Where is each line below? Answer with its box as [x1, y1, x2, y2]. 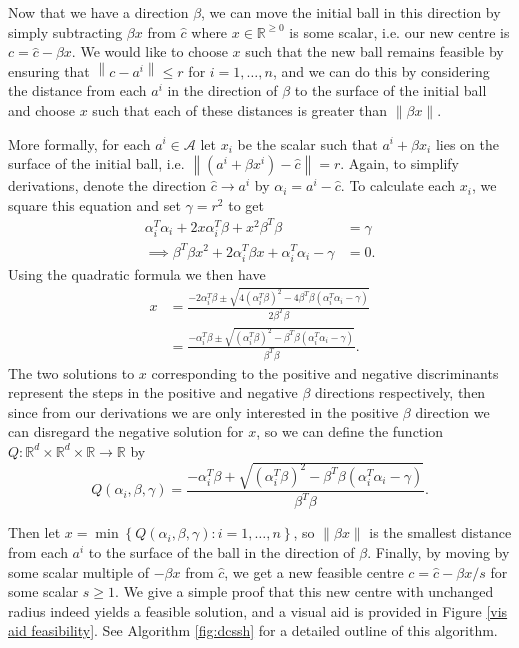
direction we [415, 401, 490, 422]
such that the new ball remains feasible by [245, 41, 504, 62]
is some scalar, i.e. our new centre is [289, 21, 510, 42]
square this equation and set [8, 194, 181, 215]
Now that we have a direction [8, 2, 189, 22]
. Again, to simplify [340, 153, 460, 174]
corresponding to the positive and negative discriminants [151, 362, 499, 383]
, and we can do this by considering [272, 60, 490, 81]
